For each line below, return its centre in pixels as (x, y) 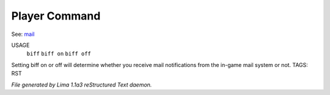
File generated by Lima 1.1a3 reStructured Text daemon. (82, 85)
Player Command (56, 16)
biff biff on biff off (59, 54)
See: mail (23, 34)
